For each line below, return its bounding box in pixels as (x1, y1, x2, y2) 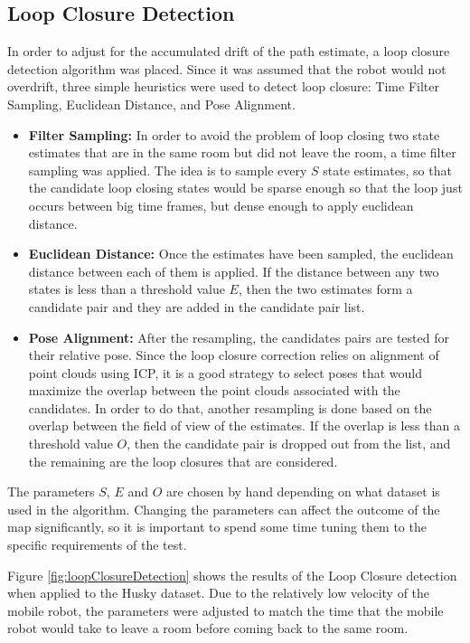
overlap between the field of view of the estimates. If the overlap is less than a (28, 416, 460, 435)
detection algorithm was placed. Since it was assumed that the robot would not (7, 59, 446, 78)
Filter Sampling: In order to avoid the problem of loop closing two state (28, 125, 440, 144)
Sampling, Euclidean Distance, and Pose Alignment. (7, 94, 296, 113)
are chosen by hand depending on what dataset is (166, 482, 440, 501)
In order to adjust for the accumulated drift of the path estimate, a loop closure (7, 42, 450, 61)
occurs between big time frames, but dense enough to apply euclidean (28, 195, 414, 214)
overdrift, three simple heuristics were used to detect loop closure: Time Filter (7, 77, 439, 96)
